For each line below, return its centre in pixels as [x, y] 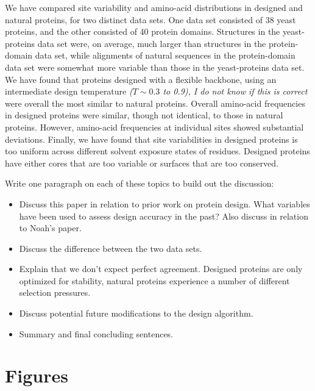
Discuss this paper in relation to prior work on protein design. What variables [165, 203]
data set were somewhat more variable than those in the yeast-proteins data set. [155, 67]
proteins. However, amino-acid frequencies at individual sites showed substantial [154, 127]
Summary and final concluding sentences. [96, 333]
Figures [37, 375]
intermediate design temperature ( [69, 91]
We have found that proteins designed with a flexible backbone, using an [141, 79]
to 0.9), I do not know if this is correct [235, 91]
